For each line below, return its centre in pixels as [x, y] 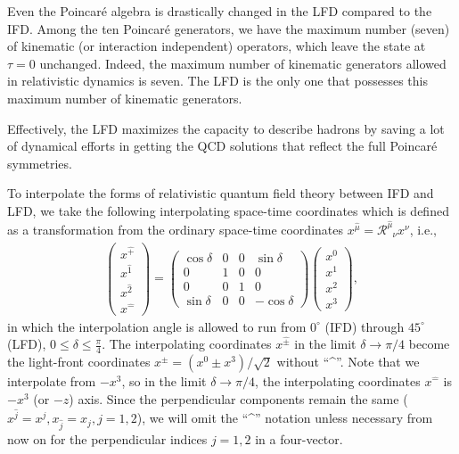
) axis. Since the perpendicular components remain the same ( [238, 398]
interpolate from [52, 381]
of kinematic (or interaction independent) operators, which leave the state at [217, 46]
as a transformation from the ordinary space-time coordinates [175, 229]
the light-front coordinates [79, 362]
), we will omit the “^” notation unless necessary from [285, 418]
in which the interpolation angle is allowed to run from [157, 326]
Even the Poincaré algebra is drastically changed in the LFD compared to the [220, 11]
